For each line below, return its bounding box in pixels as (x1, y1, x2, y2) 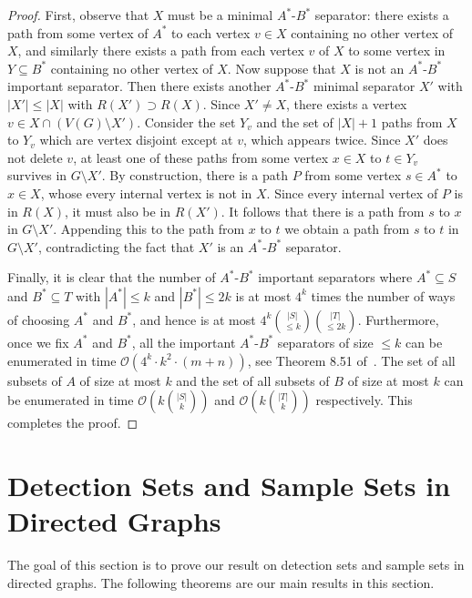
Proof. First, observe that (7, 5, 149, 24)
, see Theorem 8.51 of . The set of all (247, 350, 456, 370)
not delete (7, 147, 63, 167)
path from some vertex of (7, 23, 149, 42)
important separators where (258, 268, 413, 287)
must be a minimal (168, 5, 273, 24)
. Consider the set (137, 112, 236, 131)
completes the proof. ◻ (7, 413, 139, 432)
